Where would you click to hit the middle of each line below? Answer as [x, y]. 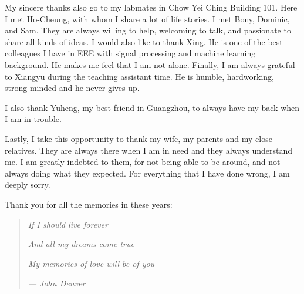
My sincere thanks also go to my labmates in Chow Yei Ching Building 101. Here [151, 7]
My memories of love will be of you [91, 263]
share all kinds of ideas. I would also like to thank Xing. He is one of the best [144, 41]
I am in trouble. [33, 119]
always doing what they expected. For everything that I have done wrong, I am [147, 173]
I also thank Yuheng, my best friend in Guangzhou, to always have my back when [152, 107]
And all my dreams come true [81, 244]
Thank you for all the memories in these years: [89, 204]
